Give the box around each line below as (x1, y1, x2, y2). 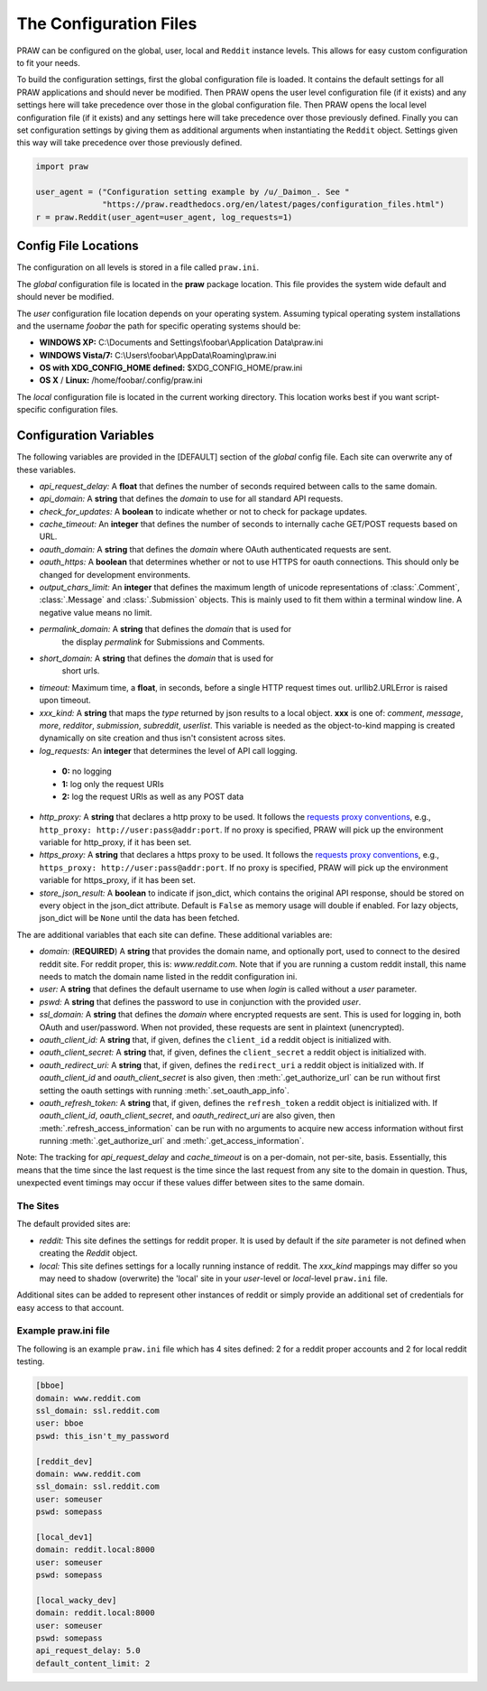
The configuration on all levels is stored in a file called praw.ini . (16, 262, 260, 273)
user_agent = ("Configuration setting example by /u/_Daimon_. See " (35, 187, 350, 198)
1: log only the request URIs (61, 778, 164, 789)
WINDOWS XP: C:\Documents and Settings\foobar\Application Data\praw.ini (39, 337, 324, 348)
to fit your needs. (16, 57, 80, 68)
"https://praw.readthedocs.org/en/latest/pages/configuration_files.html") (102, 200, 446, 209)
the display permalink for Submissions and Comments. (61, 636, 265, 647)
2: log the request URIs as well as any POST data (61, 791, 244, 802)
